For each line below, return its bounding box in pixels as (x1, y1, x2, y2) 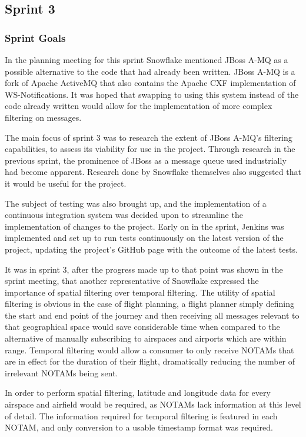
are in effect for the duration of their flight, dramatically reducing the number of (5, 355, 295, 368)
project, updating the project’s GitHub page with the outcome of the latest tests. (5, 243, 298, 255)
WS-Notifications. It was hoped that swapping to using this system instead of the (5, 88, 299, 100)
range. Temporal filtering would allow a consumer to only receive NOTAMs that (5, 343, 294, 356)
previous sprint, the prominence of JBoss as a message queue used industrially (5, 154, 287, 166)
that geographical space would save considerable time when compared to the (5, 320, 280, 333)
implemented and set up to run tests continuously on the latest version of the (5, 231, 284, 244)
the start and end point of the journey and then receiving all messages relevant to (5, 309, 300, 321)
